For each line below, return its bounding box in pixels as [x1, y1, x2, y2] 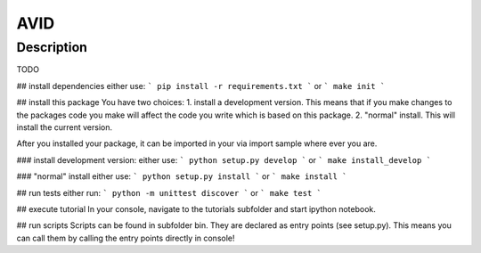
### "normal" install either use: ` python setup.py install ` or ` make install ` [16, 171, 347, 182]
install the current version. [16, 121, 113, 133]
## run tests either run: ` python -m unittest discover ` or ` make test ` [16, 187, 322, 198]
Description [16, 39, 88, 55]
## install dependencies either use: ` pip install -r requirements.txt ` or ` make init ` [16, 80, 386, 91]
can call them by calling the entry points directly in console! [16, 233, 235, 243]
